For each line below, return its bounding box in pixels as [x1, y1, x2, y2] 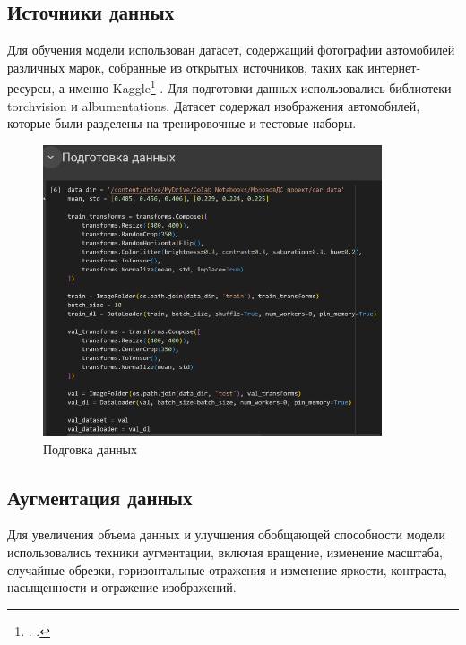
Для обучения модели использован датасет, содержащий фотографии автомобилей [7, 40, 455, 59]
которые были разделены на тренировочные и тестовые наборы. [7, 114, 357, 133]
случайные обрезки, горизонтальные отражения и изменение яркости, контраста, [7, 560, 447, 579]
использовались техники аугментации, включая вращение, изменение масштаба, [7, 542, 444, 561]
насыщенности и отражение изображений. [7, 578, 237, 597]
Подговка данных [43, 439, 138, 458]
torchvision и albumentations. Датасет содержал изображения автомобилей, [7, 96, 420, 115]
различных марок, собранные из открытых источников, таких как [7, 57, 364, 76]
